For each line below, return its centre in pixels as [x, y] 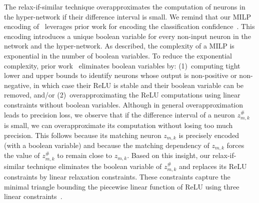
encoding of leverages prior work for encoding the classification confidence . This [129, 26]
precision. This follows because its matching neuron [83, 135]
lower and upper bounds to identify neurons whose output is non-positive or [120, 75]
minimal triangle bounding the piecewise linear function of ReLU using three [122, 186]
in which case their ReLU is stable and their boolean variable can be [139, 85]
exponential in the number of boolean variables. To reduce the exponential [118, 55]
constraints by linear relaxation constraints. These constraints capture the [117, 177]
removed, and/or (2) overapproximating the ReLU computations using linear [122, 95]
